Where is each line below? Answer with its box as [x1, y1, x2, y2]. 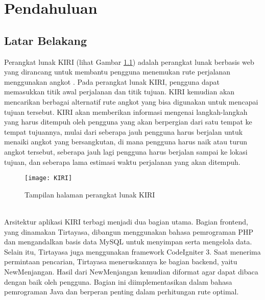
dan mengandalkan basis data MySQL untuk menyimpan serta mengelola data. [4, 236, 252, 247]
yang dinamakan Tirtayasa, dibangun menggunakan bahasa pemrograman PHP [4, 226, 254, 237]
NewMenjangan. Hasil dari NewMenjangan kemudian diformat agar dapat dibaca [4, 266, 258, 277]
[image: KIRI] [25, 174, 73, 182]
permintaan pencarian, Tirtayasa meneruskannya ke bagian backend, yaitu [4, 256, 237, 267]
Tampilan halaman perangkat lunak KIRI [25, 189, 155, 199]
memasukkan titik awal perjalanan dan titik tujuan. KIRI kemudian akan [4, 86, 235, 97]
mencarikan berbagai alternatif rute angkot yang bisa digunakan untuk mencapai [4, 96, 258, 107]
